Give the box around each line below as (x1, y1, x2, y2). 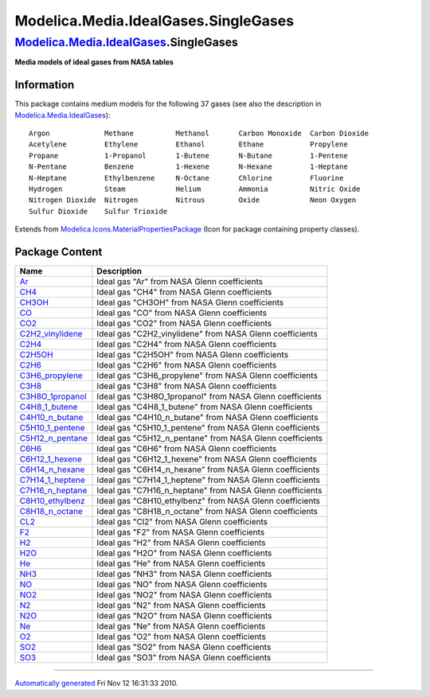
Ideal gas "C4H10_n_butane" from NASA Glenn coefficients (96, 412, 319, 423)
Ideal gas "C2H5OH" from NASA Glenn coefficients (96, 349, 289, 360)
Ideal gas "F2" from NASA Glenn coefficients (96, 527, 265, 538)
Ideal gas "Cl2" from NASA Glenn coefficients (96, 516, 268, 528)
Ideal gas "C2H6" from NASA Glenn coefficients (96, 360, 277, 371)
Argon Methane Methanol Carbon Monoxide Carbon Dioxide (29, 129, 369, 138)
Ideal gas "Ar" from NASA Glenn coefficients (96, 276, 263, 287)
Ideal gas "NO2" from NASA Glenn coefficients (96, 590, 272, 601)
